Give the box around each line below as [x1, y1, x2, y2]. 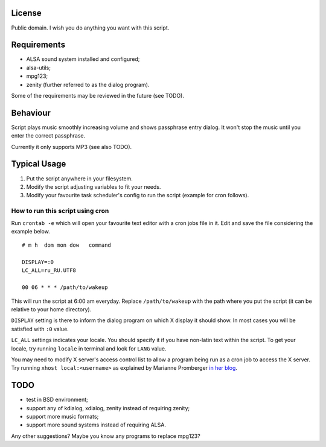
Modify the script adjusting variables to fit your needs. [26, 183, 161, 190]
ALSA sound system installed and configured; [26, 55, 140, 63]
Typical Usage [11, 159, 66, 169]
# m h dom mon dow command [22, 242, 112, 249]
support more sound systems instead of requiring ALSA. [26, 421, 166, 428]
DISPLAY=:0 [22, 259, 54, 265]
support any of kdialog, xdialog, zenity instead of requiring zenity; [26, 404, 190, 411]
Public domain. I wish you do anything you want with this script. [11, 24, 170, 31]
